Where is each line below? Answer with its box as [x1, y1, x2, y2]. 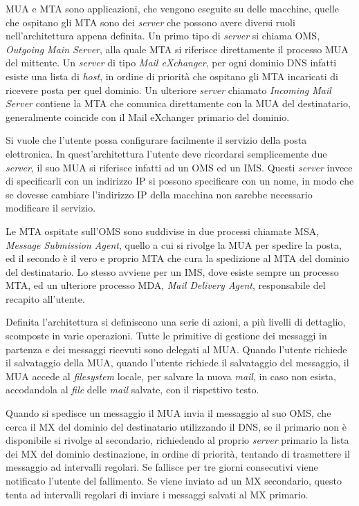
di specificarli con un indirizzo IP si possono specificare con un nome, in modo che [6, 174, 354, 188]
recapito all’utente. [6, 291, 85, 306]
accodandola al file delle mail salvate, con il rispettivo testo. [6, 382, 259, 397]
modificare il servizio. [6, 200, 96, 215]
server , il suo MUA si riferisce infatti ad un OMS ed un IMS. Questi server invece [6, 160, 353, 174]
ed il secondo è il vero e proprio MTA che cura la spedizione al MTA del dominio [6, 251, 349, 265]
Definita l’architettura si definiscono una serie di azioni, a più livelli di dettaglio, [6, 315, 346, 329]
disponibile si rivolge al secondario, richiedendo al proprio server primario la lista [6, 433, 349, 447]
